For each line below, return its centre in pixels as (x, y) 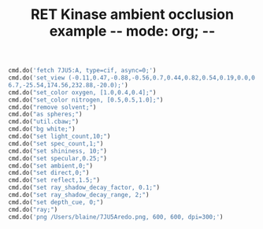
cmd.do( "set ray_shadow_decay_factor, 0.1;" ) (84, 188)
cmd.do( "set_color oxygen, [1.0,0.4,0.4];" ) (82, 92)
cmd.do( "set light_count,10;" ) (59, 137)
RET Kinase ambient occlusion (132, 15)
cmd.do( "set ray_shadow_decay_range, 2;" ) (79, 195)
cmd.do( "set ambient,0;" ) (50, 166)
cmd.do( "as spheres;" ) (45, 114)
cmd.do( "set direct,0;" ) (49, 173)
